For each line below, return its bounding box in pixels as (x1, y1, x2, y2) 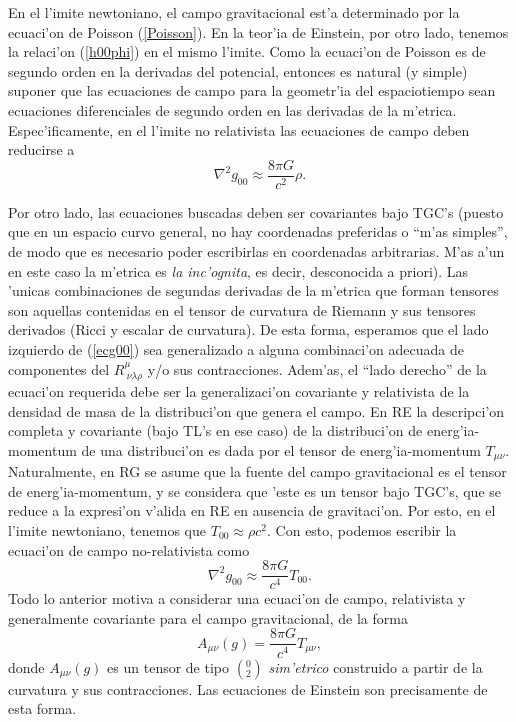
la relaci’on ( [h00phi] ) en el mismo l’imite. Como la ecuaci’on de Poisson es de (8, 41, 486, 62)
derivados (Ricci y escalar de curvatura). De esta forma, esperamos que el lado (8, 319, 489, 340)
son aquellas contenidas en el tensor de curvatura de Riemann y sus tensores (8, 299, 476, 320)
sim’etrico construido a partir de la (268, 656, 483, 677)
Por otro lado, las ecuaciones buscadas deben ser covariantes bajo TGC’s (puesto (8, 201, 504, 222)
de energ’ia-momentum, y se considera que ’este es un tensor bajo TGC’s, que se (8, 480, 502, 501)
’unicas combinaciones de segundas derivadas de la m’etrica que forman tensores (8, 280, 499, 301)
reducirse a (8, 139, 75, 160)
